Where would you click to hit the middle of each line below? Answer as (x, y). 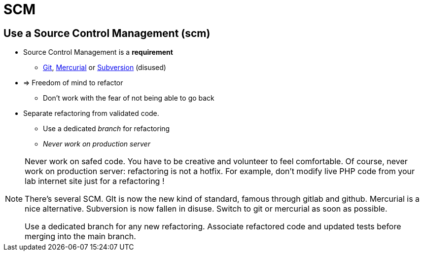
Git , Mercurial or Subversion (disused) (105, 68)
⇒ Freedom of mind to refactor (73, 83)
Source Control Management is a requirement (98, 52)
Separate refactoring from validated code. (91, 113)
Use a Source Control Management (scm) (107, 33)
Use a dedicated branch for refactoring (106, 129)
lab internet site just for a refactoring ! (95, 181)
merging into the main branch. (80, 237)
